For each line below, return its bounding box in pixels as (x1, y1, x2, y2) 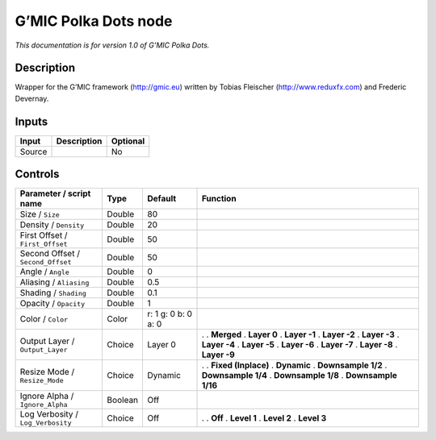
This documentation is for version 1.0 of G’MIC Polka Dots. (15, 40, 210, 50)
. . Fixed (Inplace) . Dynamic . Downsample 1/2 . (201, 359, 388, 371)
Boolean (107, 394, 139, 405)
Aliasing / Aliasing (19, 276, 90, 288)
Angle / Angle (19, 266, 70, 277)
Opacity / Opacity (19, 298, 86, 309)
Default (147, 193, 177, 205)
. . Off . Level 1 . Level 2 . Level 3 (201, 412, 327, 423)
